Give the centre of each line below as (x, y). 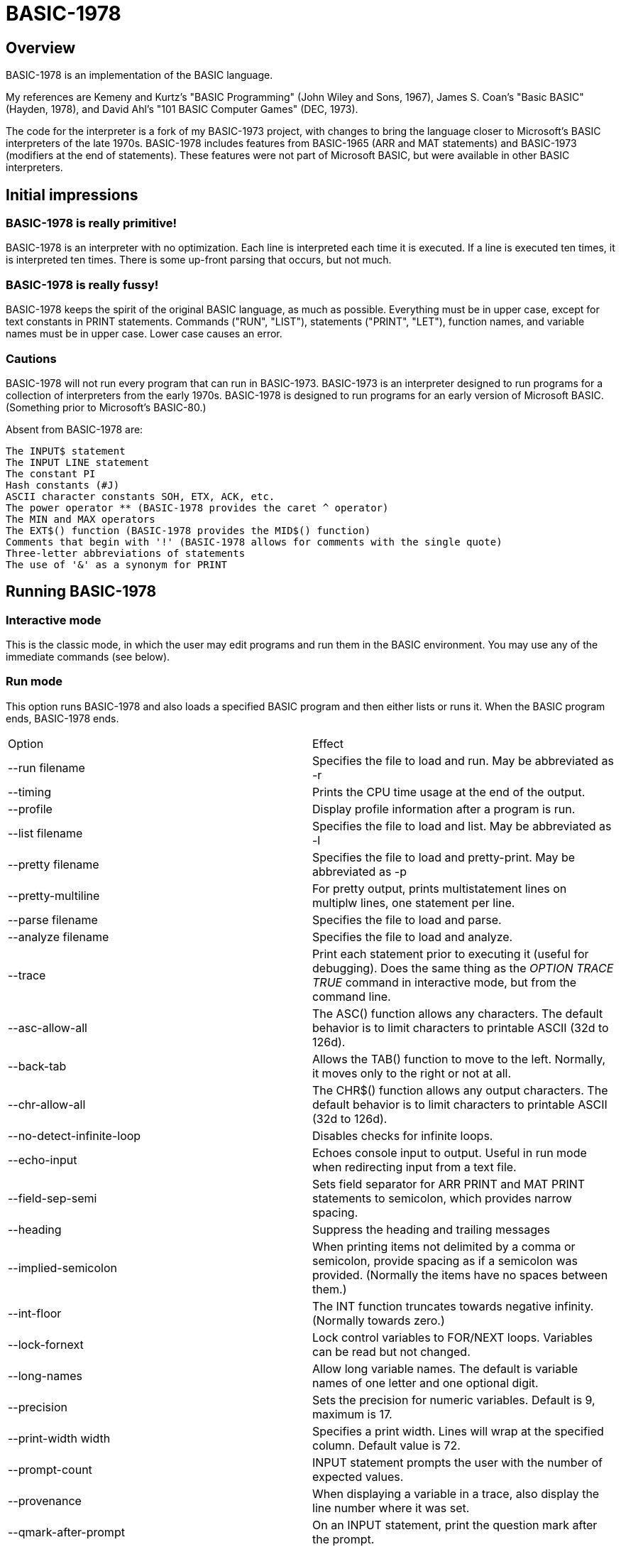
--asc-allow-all (48, 1027)
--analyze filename (59, 937)
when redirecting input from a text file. (414, 1167)
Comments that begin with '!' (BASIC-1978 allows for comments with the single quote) (254, 542)
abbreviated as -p (359, 871)
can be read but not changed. (391, 1351)
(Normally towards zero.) (379, 1320)
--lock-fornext (46, 1344)
